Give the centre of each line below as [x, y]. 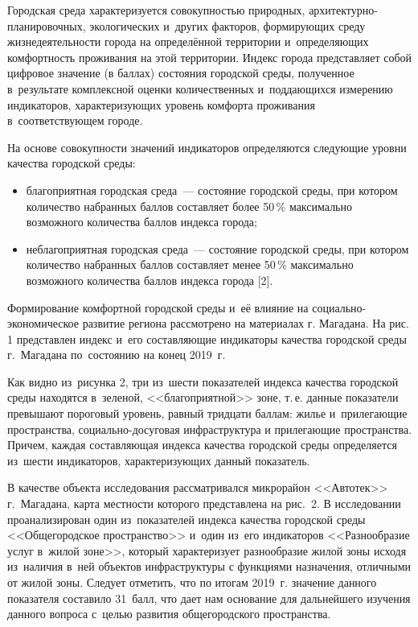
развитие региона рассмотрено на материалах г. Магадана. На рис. [246, 323]
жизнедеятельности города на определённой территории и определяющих [188, 41]
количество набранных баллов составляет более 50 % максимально [189, 206]
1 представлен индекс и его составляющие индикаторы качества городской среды [207, 338]
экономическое [43, 323]
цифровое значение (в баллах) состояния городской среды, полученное [181, 73]
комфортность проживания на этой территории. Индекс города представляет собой [209, 57]
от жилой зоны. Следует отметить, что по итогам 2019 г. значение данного [192, 582]
